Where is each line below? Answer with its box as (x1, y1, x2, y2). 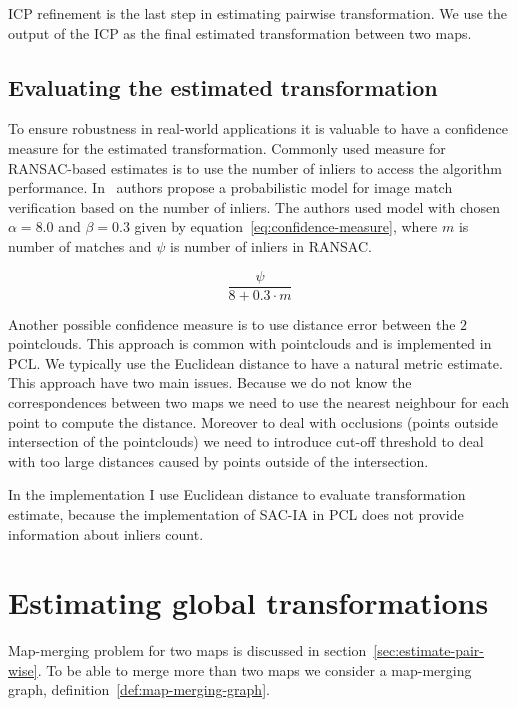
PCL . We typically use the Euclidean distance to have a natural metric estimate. (8, 352, 503, 373)
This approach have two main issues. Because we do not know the (8, 372, 412, 393)
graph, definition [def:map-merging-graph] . (8, 679, 270, 700)
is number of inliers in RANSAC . (170, 235, 372, 256)
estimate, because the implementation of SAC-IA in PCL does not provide (8, 503, 464, 524)
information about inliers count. (8, 523, 204, 544)
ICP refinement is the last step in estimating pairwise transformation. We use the (8, 3, 508, 23)
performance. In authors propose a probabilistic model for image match (8, 177, 453, 198)
